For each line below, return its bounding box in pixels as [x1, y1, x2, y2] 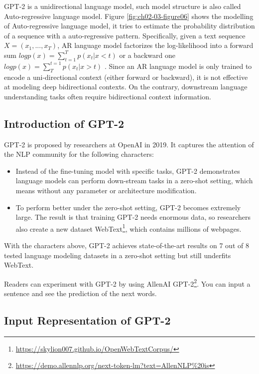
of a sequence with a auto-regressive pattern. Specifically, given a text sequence [4, 30, 246, 40]
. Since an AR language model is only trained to [104, 60, 252, 71]
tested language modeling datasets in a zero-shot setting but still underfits [4, 250, 231, 260]
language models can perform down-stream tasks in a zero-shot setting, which [15, 175, 253, 186]
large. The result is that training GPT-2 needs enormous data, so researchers [15, 212, 251, 222]
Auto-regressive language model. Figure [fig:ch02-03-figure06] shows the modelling [4, 10, 254, 21]
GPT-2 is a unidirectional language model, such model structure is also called [4, 1, 241, 11]
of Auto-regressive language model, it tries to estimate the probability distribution [4, 20, 255, 31]
